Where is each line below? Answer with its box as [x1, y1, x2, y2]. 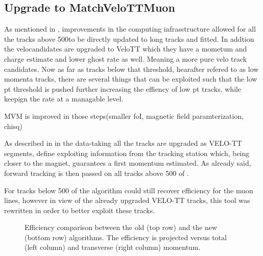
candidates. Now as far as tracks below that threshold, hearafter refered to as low [4, 63, 259, 74]
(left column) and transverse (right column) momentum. [25, 242, 201, 252]
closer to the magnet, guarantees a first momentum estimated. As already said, [4, 158, 251, 168]
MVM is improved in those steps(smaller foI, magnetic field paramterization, [4, 110, 244, 121]
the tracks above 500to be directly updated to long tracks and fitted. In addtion [4, 33, 254, 44]
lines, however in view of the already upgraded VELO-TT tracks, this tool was [4, 195, 250, 206]
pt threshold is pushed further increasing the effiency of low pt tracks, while [4, 83, 242, 94]
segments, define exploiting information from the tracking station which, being [4, 147, 250, 158]
